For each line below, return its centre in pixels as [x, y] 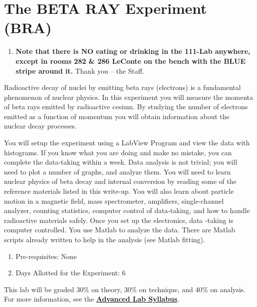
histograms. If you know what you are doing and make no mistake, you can [118, 152]
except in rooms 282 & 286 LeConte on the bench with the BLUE [130, 61]
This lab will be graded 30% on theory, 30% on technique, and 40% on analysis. [125, 289]
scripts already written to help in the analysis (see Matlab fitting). [105, 239]
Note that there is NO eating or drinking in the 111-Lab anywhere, [133, 51]
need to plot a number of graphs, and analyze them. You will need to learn [117, 171]
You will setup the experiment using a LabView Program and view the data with [127, 143]
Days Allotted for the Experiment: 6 [71, 273]
